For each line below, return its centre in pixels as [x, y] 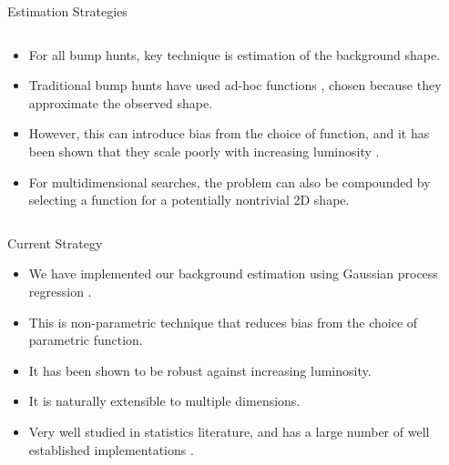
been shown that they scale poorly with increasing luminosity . [204, 151]
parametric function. [86, 340]
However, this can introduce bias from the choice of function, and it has [229, 133]
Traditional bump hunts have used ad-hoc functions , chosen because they [235, 85]
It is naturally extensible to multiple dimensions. [164, 401]
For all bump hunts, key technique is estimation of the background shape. [235, 54]
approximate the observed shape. [121, 102]
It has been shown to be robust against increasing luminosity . [200, 370]
